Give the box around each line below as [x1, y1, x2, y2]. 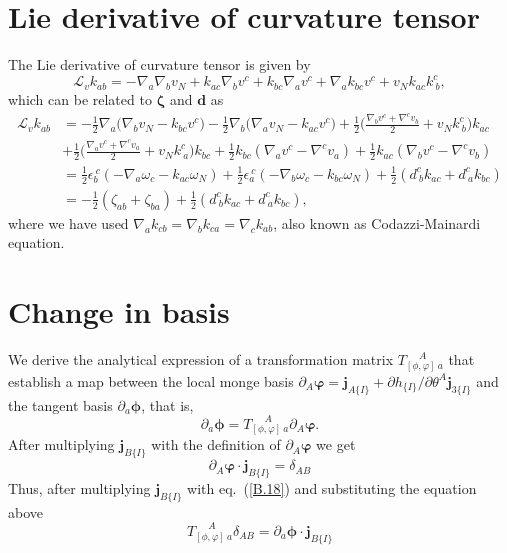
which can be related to [8, 89, 152, 110]
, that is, [141, 394, 194, 415]
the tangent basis [8, 394, 113, 415]
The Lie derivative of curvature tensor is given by [8, 54, 311, 75]
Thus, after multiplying [8, 478, 151, 498]
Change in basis [8, 291, 230, 332]
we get [316, 434, 356, 455]
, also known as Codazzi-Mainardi [273, 212, 481, 233]
